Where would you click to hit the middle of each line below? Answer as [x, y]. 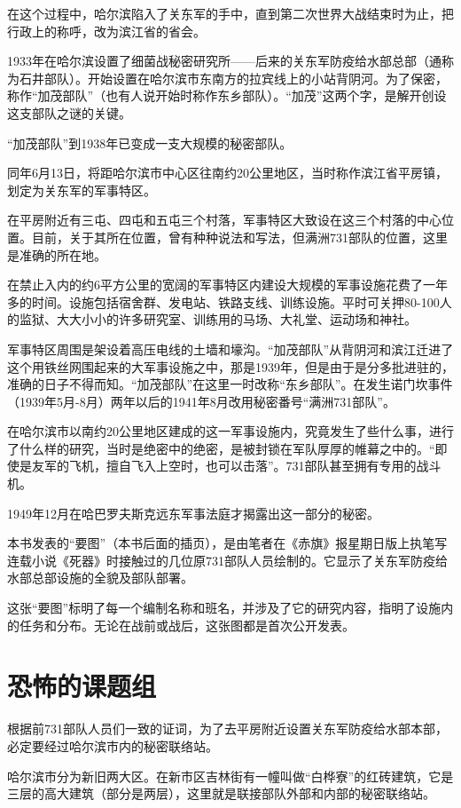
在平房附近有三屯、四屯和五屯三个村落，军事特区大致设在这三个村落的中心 [224, 220]
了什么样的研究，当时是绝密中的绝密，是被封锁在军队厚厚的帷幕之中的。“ [221, 448]
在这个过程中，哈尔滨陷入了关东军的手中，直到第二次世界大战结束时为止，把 [230, 13]
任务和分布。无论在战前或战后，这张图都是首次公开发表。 [187, 625]
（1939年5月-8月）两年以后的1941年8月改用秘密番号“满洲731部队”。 [201, 401]
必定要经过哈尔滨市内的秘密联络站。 [113, 745]
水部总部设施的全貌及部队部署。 [100, 578]
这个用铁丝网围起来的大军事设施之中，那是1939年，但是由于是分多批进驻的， [230, 366]
